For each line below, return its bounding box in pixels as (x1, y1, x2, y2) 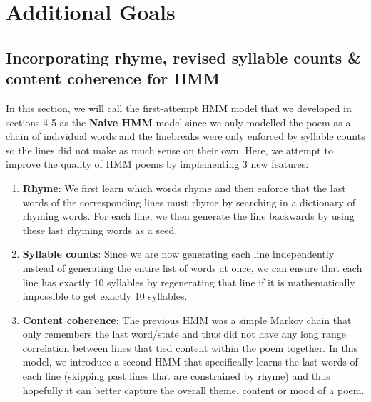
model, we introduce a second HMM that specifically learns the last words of (22, 354, 358, 369)
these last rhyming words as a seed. (22, 222, 178, 237)
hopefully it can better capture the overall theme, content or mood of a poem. (22, 382, 365, 397)
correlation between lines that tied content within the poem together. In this (22, 340, 358, 355)
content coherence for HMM (6, 67, 220, 89)
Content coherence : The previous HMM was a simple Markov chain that (22, 312, 352, 327)
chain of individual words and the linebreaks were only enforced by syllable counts (6, 129, 365, 144)
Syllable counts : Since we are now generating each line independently (22, 246, 335, 261)
